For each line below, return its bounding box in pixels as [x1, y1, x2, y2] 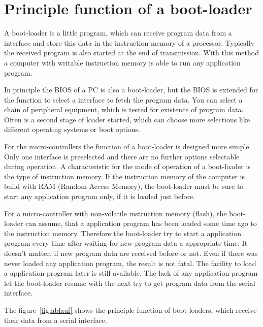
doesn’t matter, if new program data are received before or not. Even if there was [4, 248, 258, 258]
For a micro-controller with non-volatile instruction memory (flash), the [4, 208, 227, 218]
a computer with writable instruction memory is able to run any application [4, 57, 241, 68]
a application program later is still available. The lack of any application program [4, 268, 258, 278]
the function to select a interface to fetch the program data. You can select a [4, 94, 243, 105]
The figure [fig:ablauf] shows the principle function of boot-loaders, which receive [4, 304, 257, 315]
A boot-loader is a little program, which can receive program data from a [4, 27, 232, 38]
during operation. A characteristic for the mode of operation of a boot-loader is [4, 161, 251, 172]
